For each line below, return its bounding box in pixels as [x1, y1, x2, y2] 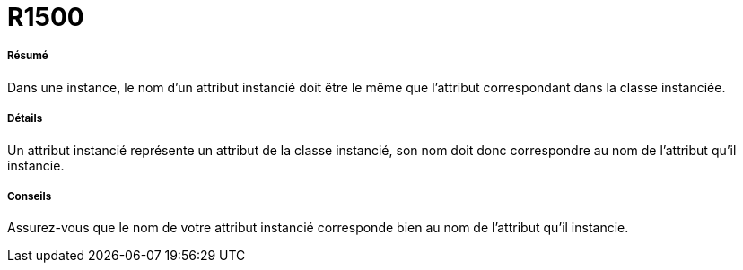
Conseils [7, 189, 52, 203]
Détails [7, 112, 43, 126]
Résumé [7, 49, 48, 63]
